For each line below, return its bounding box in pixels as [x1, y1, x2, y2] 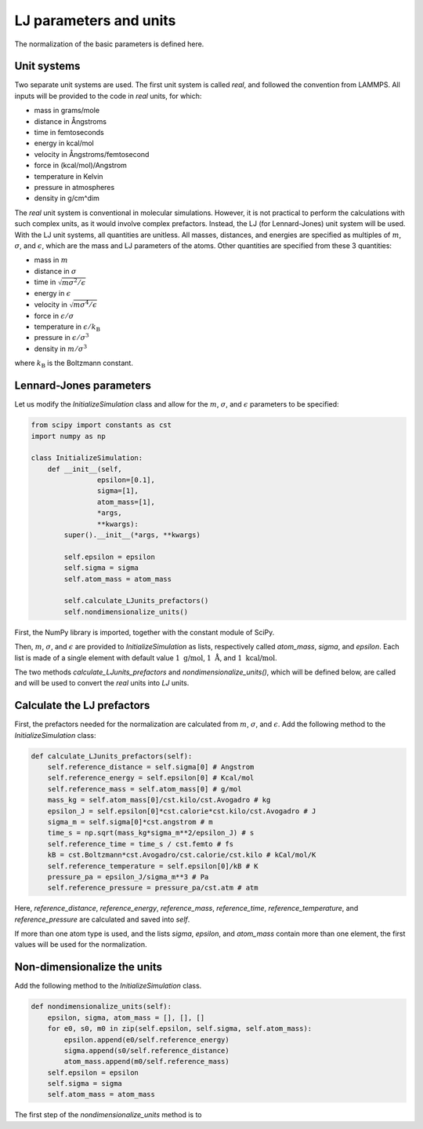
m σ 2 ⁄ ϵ [61, 277, 86, 287]
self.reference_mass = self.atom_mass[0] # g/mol [47, 784, 242, 793]
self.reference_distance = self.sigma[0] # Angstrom [47, 762, 255, 771]
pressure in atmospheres [34, 182, 115, 192]
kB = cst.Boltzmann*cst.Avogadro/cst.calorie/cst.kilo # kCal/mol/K [47, 850, 316, 860]
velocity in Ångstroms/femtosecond [34, 149, 150, 159]
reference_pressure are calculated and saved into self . [14, 915, 190, 924]
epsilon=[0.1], [96, 476, 156, 484]
